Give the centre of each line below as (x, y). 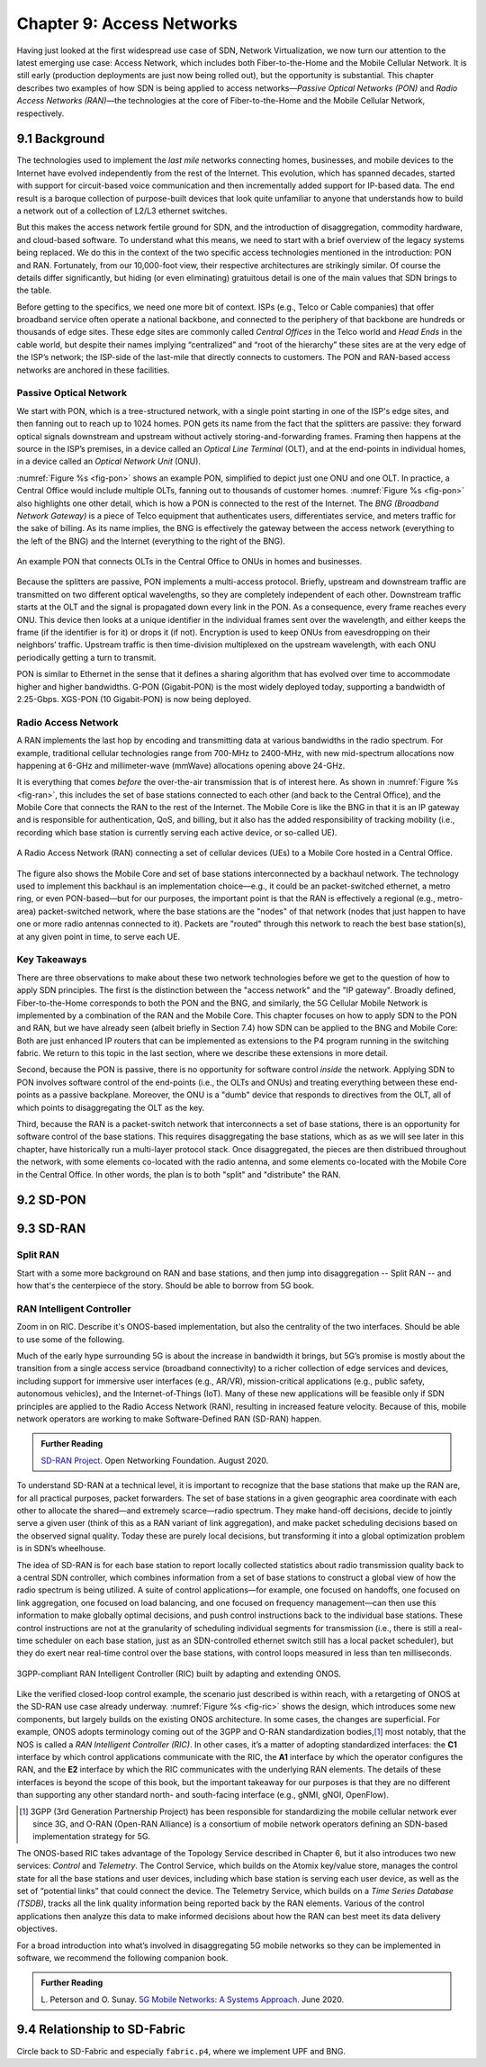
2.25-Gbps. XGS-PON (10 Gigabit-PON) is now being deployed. (134, 699)
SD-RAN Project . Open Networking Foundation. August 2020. (155, 1460)
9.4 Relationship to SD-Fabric (101, 2030)
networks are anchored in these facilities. (93, 370)
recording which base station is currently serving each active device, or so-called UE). (177, 832)
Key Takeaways (52, 960)
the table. (34, 290)
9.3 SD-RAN (51, 1229)
